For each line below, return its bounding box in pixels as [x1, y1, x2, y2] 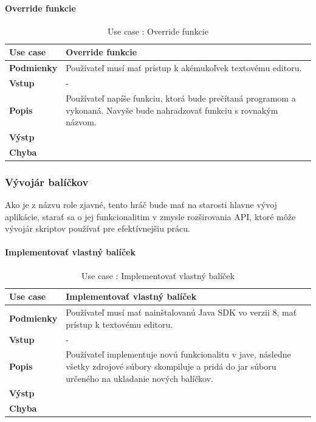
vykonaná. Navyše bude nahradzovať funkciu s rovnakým [66, 103, 278, 116]
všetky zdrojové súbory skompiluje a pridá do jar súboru [66, 360, 276, 372]
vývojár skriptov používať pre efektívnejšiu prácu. [5, 222, 190, 235]
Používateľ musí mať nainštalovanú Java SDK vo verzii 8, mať [66, 306, 297, 319]
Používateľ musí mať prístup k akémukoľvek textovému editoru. [66, 61, 302, 74]
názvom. [66, 116, 97, 128]
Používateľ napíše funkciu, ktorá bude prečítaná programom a [66, 91, 296, 104]
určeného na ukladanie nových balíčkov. [66, 372, 213, 384]
